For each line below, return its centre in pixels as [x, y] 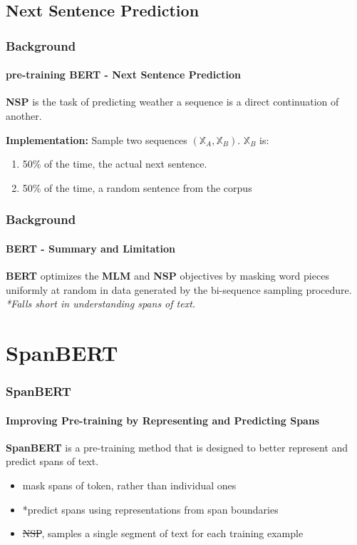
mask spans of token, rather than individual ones [129, 485]
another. [24, 116]
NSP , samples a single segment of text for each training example [163, 533]
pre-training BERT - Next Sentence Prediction [124, 75]
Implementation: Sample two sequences [97, 139]
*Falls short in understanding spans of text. [101, 304]
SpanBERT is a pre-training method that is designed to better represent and [177, 447]
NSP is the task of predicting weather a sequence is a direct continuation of [172, 102]
